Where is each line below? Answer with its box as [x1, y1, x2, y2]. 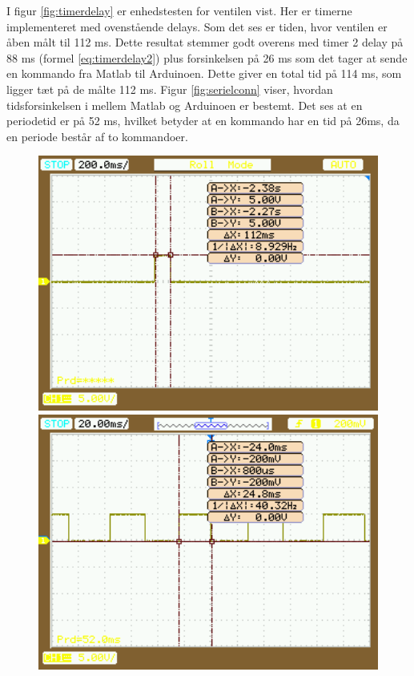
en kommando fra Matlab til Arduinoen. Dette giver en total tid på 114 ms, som [6, 65, 402, 82]
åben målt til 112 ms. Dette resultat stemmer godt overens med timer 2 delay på [6, 34, 404, 51]
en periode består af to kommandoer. [6, 128, 188, 144]
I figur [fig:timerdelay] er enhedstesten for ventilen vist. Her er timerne [6, 2, 352, 18]
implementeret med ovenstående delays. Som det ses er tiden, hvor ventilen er [6, 18, 388, 34]
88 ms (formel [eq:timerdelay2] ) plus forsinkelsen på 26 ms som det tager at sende [6, 49, 408, 66]
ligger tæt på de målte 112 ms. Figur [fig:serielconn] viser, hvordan [6, 80, 333, 97]
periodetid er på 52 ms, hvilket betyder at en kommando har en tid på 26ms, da [6, 112, 400, 129]
